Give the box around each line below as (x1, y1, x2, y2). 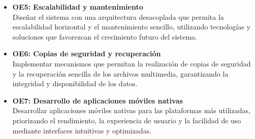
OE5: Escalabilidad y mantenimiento (12, 2, 143, 12)
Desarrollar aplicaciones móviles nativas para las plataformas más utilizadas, (12, 105, 250, 116)
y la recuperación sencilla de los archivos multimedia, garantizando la (12, 68, 229, 79)
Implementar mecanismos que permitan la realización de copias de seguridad (12, 58, 251, 68)
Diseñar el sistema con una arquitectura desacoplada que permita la (12, 11, 224, 22)
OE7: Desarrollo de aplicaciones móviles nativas (12, 95, 183, 106)
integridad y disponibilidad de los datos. (12, 78, 138, 89)
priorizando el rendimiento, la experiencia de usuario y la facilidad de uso (12, 115, 241, 125)
